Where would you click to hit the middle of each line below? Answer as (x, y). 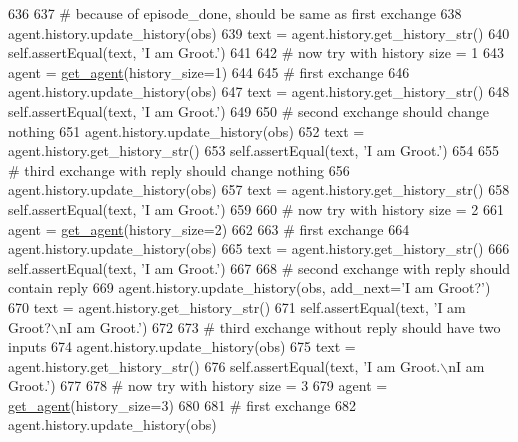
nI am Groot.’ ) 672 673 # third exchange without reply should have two (279, 326)
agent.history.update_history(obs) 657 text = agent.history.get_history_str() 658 (259, 189)
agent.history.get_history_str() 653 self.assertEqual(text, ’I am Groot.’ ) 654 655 (253, 150)
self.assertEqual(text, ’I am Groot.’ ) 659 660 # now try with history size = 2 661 (256, 208)
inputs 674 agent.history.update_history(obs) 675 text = (182, 346)
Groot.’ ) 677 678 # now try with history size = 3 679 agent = (198, 385)
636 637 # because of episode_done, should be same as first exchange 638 (235, 13)
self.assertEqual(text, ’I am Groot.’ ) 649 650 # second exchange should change (249, 110)
